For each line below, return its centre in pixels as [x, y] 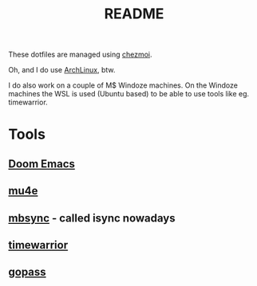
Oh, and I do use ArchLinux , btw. [62, 70]
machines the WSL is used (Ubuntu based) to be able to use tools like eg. [129, 94]
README [134, 14]
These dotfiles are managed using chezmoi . [81, 55]
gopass [27, 272]
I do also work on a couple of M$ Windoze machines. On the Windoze [123, 85]
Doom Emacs [42, 164]
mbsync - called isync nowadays [92, 218]
